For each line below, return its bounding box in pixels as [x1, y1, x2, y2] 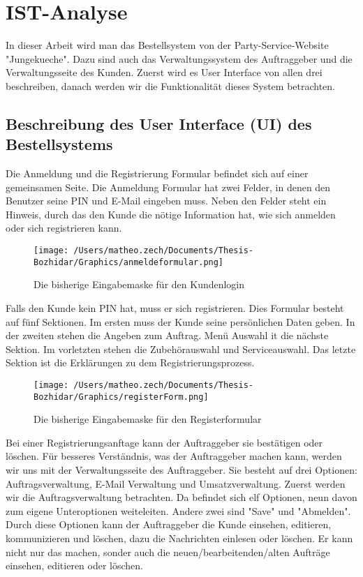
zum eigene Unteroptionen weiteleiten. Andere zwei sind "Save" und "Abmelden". [6, 503, 351, 518]
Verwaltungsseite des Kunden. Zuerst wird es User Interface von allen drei [6, 65, 323, 80]
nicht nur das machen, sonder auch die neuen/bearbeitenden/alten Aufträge [6, 544, 330, 559]
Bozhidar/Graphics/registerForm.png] [34, 391, 209, 402]
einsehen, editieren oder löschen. [6, 558, 144, 573]
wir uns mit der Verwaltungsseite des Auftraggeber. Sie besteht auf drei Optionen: [6, 463, 357, 477]
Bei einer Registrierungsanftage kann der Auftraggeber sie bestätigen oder [6, 435, 323, 449]
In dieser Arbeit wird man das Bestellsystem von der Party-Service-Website [6, 38, 329, 52]
